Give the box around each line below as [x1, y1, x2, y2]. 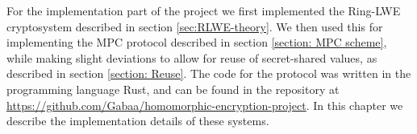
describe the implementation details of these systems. [6, 112, 269, 129]
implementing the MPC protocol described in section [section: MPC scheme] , [6, 34, 387, 51]
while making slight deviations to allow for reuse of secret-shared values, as [6, 49, 377, 66]
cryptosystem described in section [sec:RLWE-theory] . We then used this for [6, 18, 383, 35]
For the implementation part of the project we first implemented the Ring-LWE [6, 2, 401, 18]
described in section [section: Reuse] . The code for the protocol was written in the [6, 65, 411, 82]
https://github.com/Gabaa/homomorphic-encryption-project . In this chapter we [6, 96, 403, 113]
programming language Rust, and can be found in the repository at [6, 80, 340, 97]
